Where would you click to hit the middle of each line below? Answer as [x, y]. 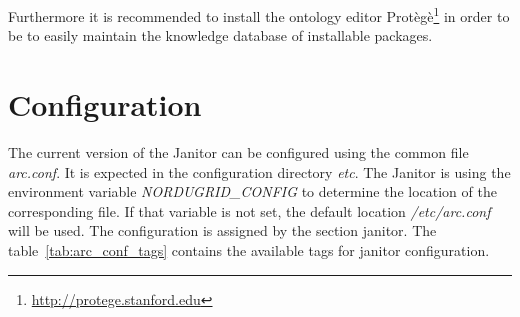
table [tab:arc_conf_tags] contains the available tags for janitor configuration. [249, 249]
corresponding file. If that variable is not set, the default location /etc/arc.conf [249, 210]
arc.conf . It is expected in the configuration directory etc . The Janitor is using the [259, 171]
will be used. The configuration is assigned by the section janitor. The [222, 230]
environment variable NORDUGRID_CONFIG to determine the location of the [252, 191]
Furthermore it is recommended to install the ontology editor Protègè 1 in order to [259, 14]
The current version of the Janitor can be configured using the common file [238, 151]
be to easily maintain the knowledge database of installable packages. [220, 35]
